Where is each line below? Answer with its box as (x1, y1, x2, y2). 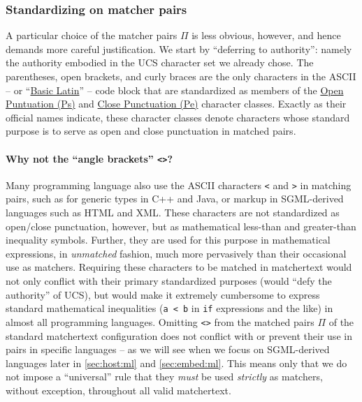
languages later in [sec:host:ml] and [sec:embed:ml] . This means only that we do (6, 355, 347, 370)
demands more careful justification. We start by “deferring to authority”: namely (6, 41, 352, 56)
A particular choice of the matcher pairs (6, 28, 178, 43)
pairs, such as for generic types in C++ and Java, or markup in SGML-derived (6, 191, 344, 206)
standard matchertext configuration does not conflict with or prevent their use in (6, 328, 352, 343)
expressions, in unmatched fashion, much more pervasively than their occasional (6, 246, 347, 260)
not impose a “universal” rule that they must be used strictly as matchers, (6, 369, 323, 384)
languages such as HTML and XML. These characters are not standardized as (6, 205, 340, 220)
